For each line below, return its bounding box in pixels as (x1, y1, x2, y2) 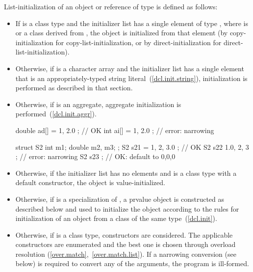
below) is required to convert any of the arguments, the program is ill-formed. (15, 258, 249, 269)
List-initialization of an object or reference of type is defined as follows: (4, 1, 218, 11)
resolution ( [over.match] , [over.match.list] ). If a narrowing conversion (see (15, 248, 236, 259)
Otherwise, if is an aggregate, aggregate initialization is (15, 99, 181, 109)
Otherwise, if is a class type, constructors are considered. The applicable (15, 229, 233, 240)
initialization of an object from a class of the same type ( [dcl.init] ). (15, 213, 217, 223)
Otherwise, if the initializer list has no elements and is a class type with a (15, 167, 237, 178)
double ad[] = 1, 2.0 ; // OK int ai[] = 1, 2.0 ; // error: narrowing (15, 125, 214, 135)
